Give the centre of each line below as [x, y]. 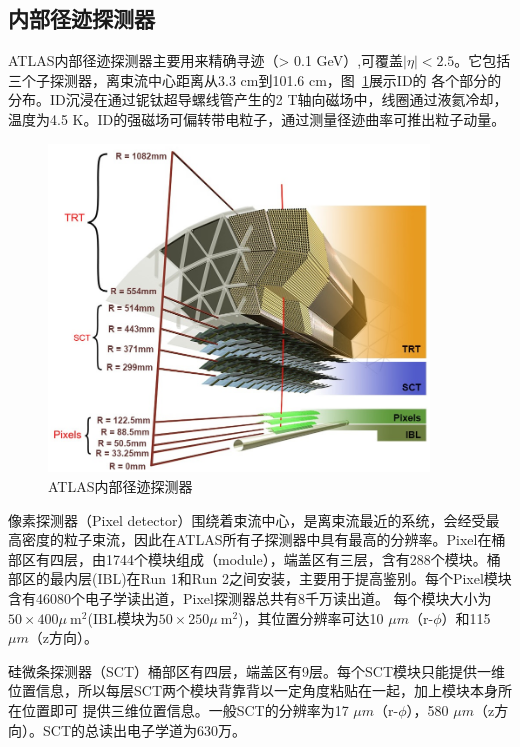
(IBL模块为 [123, 617]
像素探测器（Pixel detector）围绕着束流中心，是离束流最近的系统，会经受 [247, 519]
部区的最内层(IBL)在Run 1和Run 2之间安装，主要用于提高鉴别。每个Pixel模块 [260, 578]
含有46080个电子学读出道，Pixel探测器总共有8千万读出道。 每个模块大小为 [250, 598]
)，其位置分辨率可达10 [311, 617]
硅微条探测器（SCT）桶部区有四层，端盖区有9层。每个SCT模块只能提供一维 [256, 670]
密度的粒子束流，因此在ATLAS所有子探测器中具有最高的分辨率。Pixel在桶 [263, 539]
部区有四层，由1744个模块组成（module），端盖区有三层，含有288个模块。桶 [254, 558]
